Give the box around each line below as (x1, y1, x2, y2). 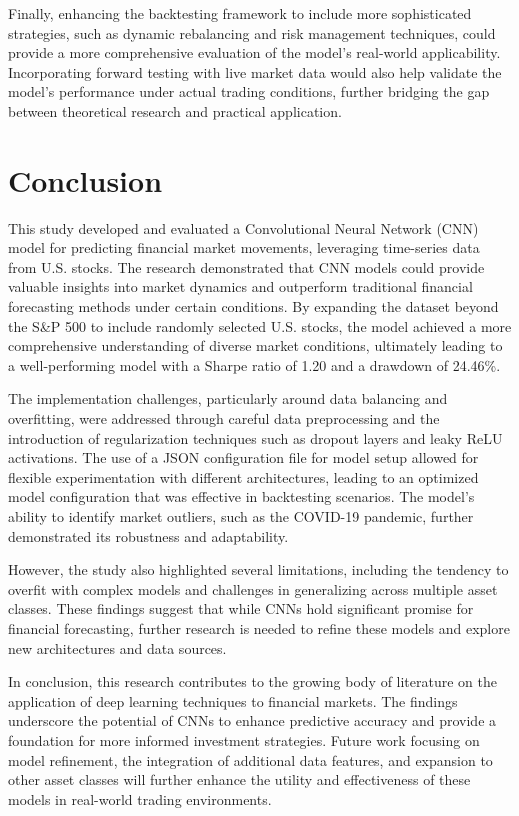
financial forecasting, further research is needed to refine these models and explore (8, 617, 510, 638)
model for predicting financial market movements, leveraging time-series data (8, 237, 480, 258)
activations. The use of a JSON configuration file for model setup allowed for (8, 447, 479, 468)
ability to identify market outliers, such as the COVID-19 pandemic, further (8, 506, 474, 526)
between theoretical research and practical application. (8, 100, 342, 121)
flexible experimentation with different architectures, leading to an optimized (8, 466, 479, 487)
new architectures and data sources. (8, 637, 227, 658)
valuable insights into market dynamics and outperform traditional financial (8, 276, 473, 297)
